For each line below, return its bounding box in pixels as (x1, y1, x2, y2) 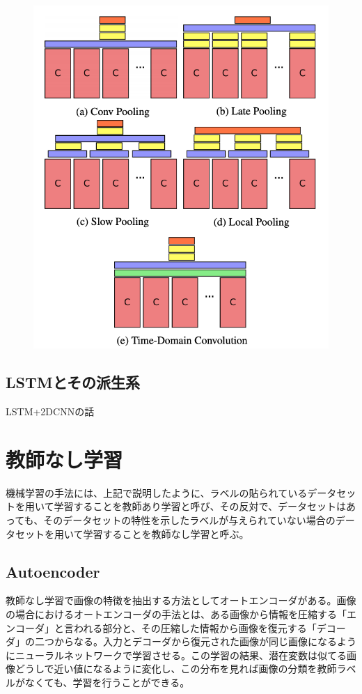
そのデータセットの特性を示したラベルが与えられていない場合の (43, 513, 336, 527)
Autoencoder (6, 560, 100, 582)
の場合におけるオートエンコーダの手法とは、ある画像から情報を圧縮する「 (6, 606, 347, 621)
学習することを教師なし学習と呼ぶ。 (83, 526, 249, 541)
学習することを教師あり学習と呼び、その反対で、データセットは (54, 499, 347, 514)
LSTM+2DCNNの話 (6, 404, 95, 419)
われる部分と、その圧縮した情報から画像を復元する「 (73, 620, 317, 635)
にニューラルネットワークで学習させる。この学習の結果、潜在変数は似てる (6, 647, 347, 662)
